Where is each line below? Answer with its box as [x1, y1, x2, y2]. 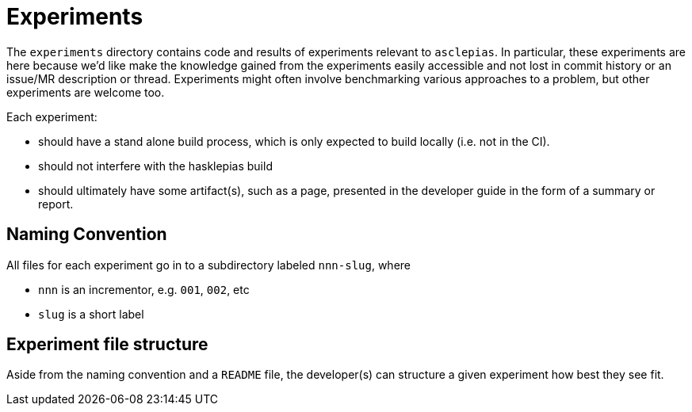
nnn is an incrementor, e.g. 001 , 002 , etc [38, 282, 250, 296]
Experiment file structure [6, 334, 208, 355]
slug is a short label [38, 307, 144, 321]
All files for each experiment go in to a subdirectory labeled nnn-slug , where [6, 257, 411, 272]
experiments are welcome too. [6, 85, 165, 99]
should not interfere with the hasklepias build [38, 158, 273, 173]
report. [38, 196, 74, 211]
